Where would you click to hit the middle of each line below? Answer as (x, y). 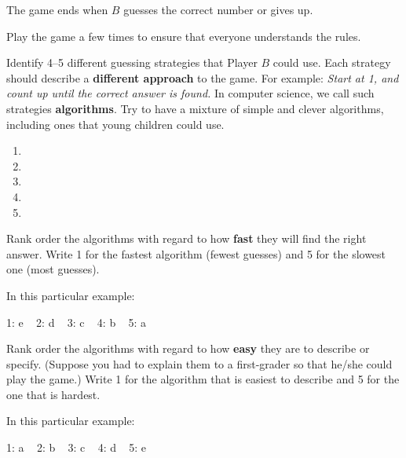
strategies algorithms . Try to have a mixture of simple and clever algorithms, (195, 108)
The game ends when (57, 9)
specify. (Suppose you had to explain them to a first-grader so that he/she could (199, 363)
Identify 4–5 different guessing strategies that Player (132, 62)
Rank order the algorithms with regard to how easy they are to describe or (188, 348)
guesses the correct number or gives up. (218, 9)
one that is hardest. (53, 394)
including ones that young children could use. (115, 124)
